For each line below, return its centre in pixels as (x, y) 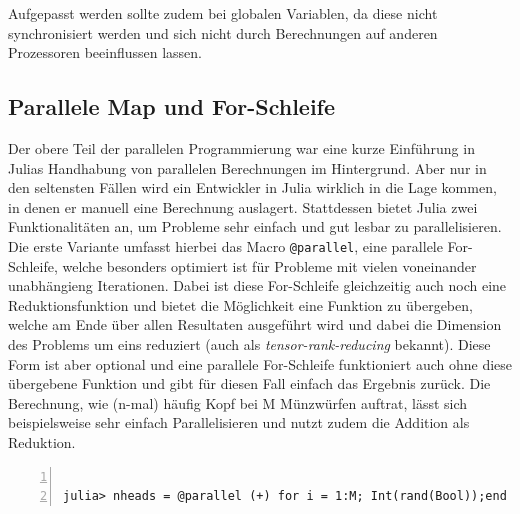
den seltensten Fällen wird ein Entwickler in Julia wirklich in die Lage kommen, (252, 187)
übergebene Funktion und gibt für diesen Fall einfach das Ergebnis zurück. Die (249, 383)
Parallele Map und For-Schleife (172, 106)
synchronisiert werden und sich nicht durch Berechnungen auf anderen (223, 32)
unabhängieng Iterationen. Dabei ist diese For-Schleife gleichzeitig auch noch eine (257, 285)
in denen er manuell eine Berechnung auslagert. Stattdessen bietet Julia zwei (243, 206)
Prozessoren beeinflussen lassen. (105, 52)
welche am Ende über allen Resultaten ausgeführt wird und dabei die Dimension (255, 324)
